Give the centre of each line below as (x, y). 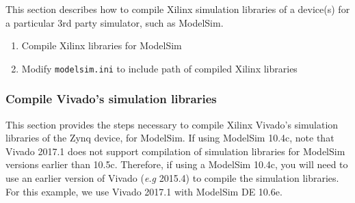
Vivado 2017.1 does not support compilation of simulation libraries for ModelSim (175, 151)
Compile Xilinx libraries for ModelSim (102, 45)
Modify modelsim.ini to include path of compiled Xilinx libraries (159, 68)
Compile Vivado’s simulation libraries (111, 99)
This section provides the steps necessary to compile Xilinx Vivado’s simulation (172, 124)
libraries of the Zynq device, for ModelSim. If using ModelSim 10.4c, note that (170, 138)
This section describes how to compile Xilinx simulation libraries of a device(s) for (178, 9)
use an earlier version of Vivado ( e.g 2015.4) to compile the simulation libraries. (172, 178)
